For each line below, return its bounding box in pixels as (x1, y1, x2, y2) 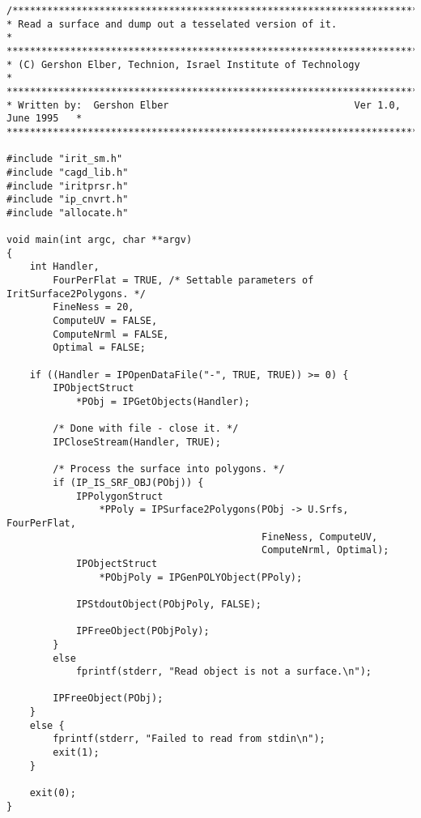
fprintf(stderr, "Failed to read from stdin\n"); (53, 733, 325, 745)
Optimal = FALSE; (53, 342, 146, 354)
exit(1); (53, 747, 100, 759)
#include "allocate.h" (6, 207, 129, 219)
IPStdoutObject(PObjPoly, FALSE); (75, 598, 262, 610)
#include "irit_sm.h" (6, 153, 123, 165)
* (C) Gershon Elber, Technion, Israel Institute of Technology (6, 58, 360, 70)
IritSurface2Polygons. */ (6, 288, 146, 300)
